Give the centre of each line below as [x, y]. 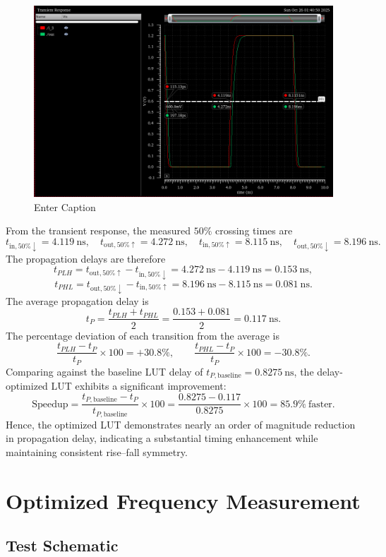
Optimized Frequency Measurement [183, 500]
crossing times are [254, 230]
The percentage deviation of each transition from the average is [143, 335]
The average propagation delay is [77, 300]
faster [320, 404]
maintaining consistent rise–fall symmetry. [97, 451]
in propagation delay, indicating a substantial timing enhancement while [162, 438]
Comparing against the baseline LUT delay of [104, 371]
